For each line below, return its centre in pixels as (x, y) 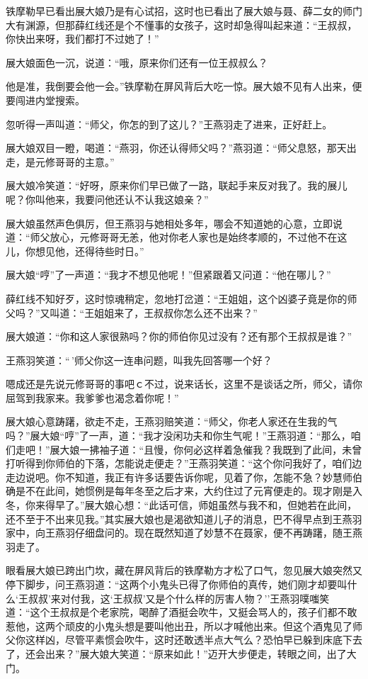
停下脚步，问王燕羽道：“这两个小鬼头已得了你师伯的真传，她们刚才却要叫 (177, 584)
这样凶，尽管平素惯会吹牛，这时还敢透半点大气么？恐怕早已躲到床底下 (189, 640)
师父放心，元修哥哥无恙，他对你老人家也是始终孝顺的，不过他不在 (184, 237)
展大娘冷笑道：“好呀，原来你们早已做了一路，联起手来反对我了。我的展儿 (177, 185)
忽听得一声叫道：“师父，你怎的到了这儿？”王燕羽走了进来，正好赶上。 (169, 124)
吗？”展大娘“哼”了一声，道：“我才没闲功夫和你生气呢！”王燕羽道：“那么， (178, 436)
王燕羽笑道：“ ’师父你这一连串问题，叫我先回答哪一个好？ (139, 360)
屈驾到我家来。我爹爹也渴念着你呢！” (92, 397)
